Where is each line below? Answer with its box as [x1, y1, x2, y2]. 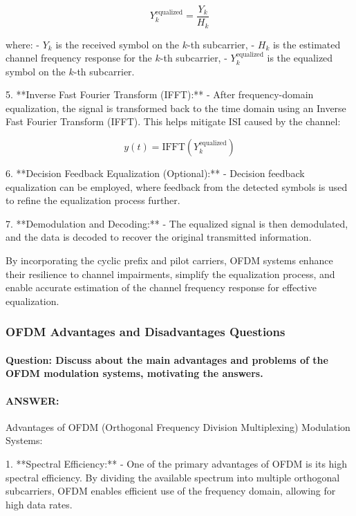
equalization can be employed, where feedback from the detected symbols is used [6, 179, 348, 194]
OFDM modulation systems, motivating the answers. [6, 366, 263, 380]
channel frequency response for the [6, 50, 152, 65]
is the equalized [267, 50, 333, 65]
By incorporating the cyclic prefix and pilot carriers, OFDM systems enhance [6, 253, 333, 268]
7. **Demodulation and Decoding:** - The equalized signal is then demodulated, [6, 216, 348, 230]
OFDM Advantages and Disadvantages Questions [6, 323, 285, 340]
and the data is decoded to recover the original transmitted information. [6, 230, 312, 244]
